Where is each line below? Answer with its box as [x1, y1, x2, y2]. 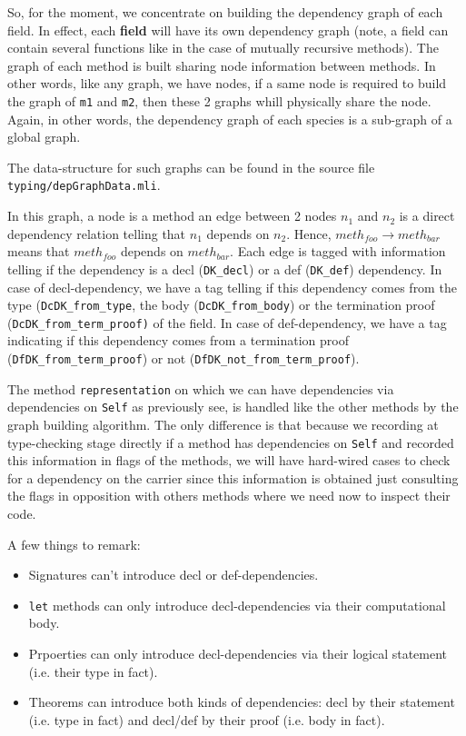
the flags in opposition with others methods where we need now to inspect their [7, 486, 451, 505]
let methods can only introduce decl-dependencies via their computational [28, 595, 446, 614]
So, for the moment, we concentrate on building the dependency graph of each [7, 3, 443, 21]
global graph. [7, 127, 81, 146]
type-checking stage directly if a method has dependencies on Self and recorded [7, 433, 454, 452]
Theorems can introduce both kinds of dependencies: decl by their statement [28, 692, 455, 711]
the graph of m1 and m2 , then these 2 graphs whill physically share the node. [7, 91, 431, 110]
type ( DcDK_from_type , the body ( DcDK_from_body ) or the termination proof [7, 295, 435, 314]
